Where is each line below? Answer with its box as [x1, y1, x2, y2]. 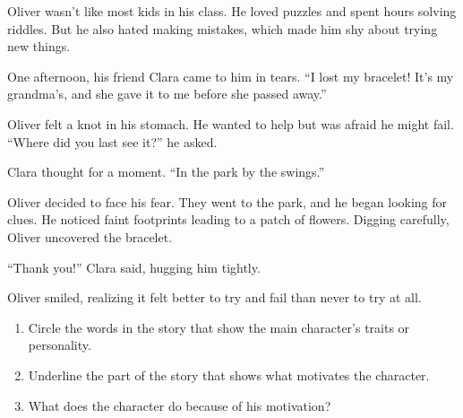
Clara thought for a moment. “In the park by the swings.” [7, 162, 325, 181]
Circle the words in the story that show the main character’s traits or [28, 318, 410, 336]
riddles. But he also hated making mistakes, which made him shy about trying [7, 19, 438, 38]
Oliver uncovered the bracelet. [7, 227, 173, 246]
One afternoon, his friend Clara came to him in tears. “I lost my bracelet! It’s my [7, 66, 454, 85]
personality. [28, 335, 91, 354]
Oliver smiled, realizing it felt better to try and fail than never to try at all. [7, 288, 422, 307]
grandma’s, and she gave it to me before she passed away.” [7, 84, 327, 103]
